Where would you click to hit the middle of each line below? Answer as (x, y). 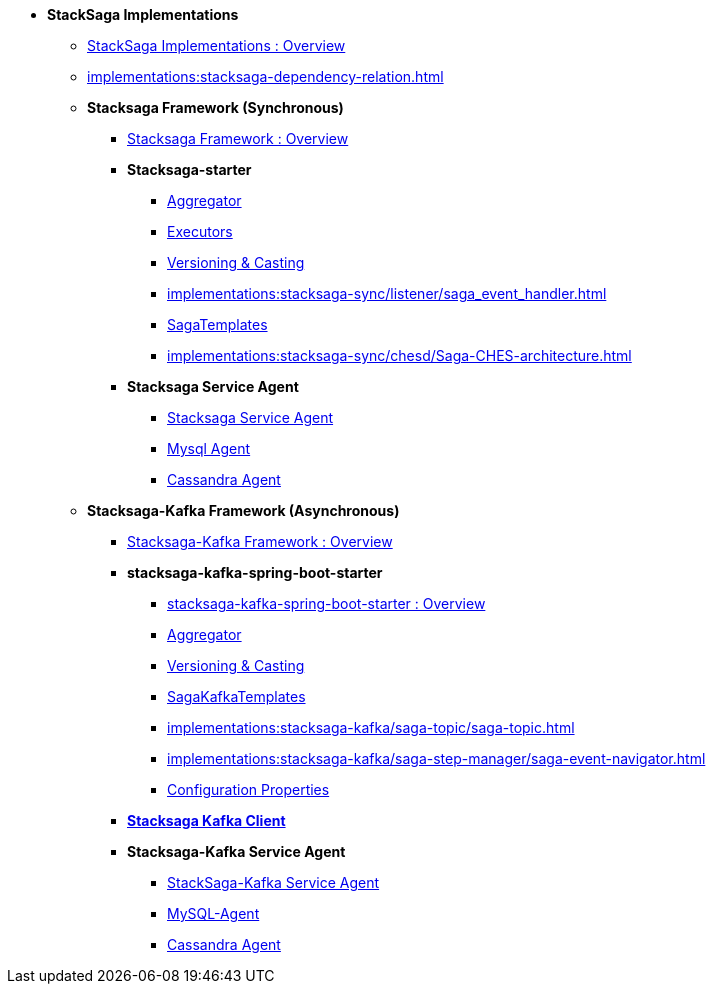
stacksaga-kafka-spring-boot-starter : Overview (326, 603)
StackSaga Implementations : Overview (216, 45)
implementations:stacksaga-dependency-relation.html (265, 76)
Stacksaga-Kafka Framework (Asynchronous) (243, 510)
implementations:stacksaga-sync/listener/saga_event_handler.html (387, 293)
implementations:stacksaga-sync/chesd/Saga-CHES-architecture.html (399, 355)
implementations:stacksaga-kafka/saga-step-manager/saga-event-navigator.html (436, 758)
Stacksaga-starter (189, 169)
